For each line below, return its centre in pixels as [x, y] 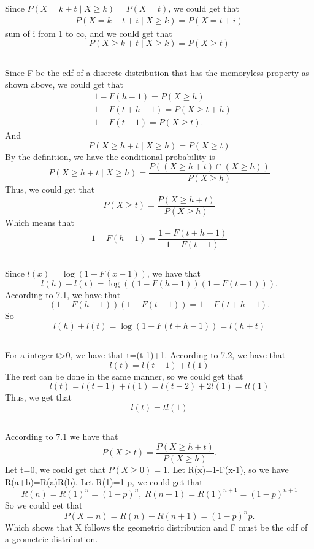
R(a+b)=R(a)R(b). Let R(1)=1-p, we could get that [104, 481]
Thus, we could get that [50, 189]
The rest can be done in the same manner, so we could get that [124, 376]
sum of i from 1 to [39, 33]
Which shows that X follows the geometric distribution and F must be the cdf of [156, 527]
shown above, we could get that [64, 84]
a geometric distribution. [52, 539]
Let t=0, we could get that [55, 470]
